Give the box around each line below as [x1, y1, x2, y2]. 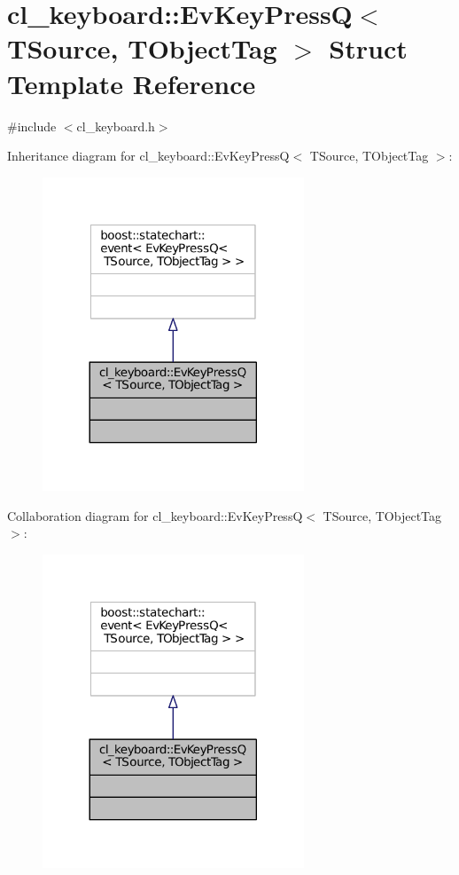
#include [7, 116, 57, 135]
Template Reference [7, 65, 256, 101]
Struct [329, 30, 408, 67]
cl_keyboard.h [76, 116, 155, 135]
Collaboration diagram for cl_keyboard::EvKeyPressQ [7, 506, 303, 524]
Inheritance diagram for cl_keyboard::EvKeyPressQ [7, 146, 290, 165]
